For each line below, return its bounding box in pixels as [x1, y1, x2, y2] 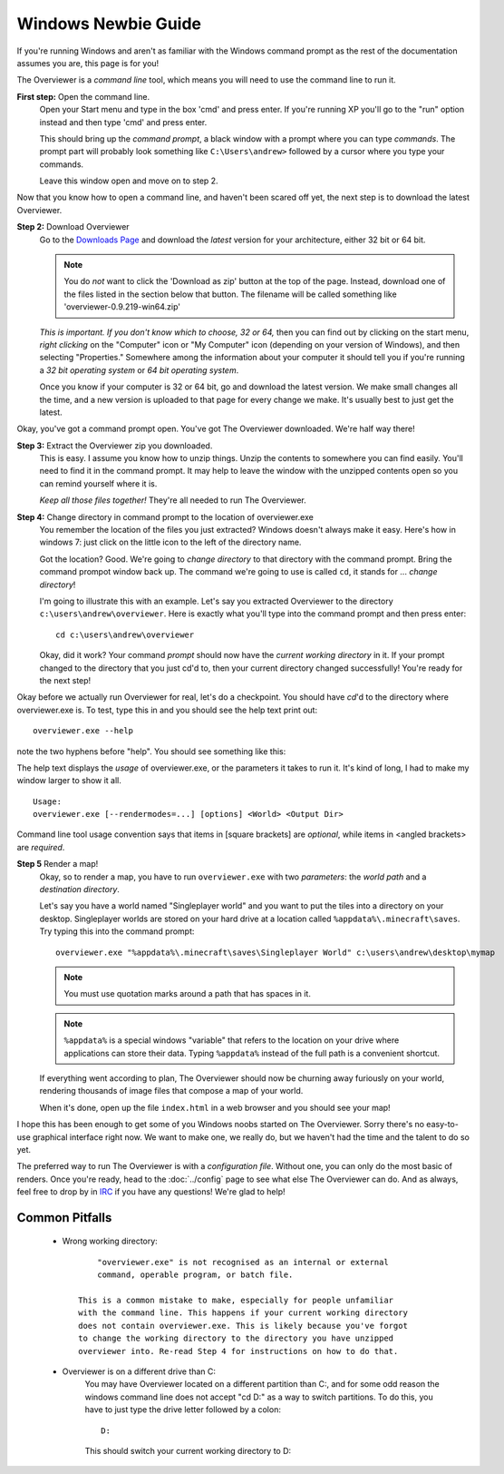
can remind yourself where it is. [39, 477, 158, 489]
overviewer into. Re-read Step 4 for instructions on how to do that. [78, 1346, 399, 1356]
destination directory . [39, 884, 120, 895]
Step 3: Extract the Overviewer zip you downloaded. [16, 440, 213, 451]
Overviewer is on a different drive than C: [62, 1366, 217, 1377]
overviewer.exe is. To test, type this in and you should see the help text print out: [16, 704, 317, 715]
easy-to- [426, 1119, 460, 1130]
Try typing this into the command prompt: [39, 926, 195, 937]
